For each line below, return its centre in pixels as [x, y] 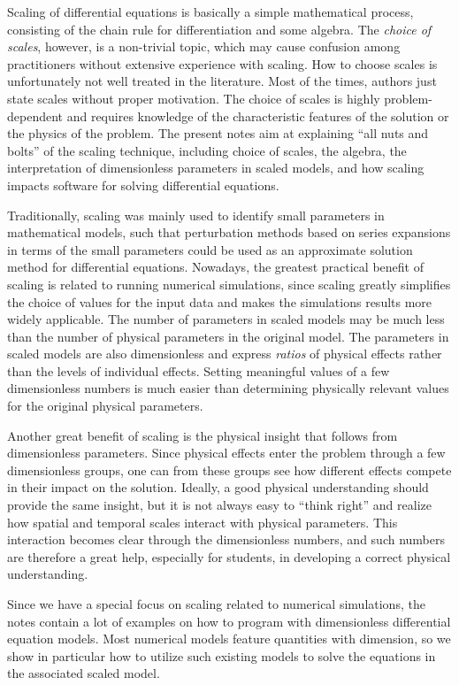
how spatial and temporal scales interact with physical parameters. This [203, 522]
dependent [35, 115]
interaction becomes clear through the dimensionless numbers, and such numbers [226, 539]
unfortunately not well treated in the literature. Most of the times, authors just [222, 81]
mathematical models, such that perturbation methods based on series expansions [229, 232]
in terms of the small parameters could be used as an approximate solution [210, 249]
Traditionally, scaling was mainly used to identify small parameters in [196, 215]
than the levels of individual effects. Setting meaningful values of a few [199, 370]
